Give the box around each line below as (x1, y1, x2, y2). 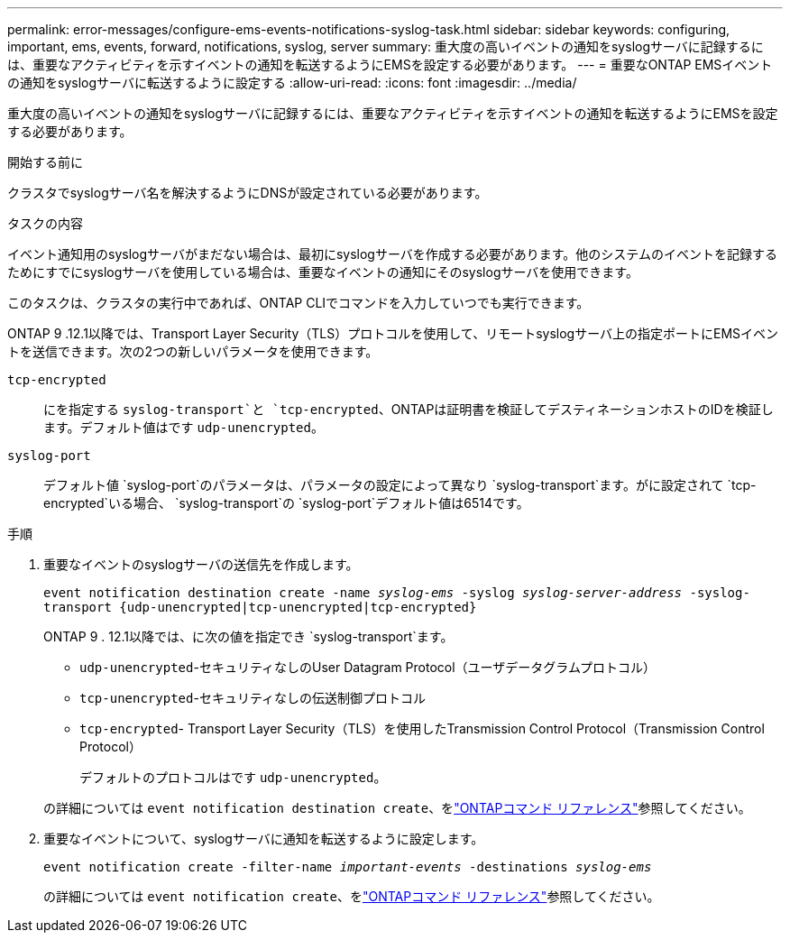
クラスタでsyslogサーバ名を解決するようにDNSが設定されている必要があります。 (7, 185, 488, 200)
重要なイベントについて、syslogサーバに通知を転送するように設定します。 (43, 831, 484, 846)
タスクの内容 (7, 216, 83, 231)
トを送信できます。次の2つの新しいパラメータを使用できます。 (7, 344, 379, 359)
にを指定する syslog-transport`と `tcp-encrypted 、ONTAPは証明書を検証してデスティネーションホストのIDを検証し (43, 401, 774, 417)
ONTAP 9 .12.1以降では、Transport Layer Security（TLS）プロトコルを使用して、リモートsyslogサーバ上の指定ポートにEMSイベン (7, 326, 779, 341)
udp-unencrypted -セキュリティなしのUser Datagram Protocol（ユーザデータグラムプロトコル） (79, 659, 657, 675)
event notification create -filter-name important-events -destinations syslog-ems (43, 860, 652, 874)
